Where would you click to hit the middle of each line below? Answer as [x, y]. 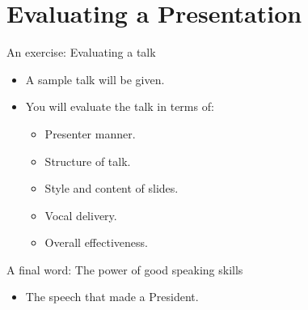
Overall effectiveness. [96, 242]
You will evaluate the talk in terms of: [120, 106]
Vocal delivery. [81, 215]
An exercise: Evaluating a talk [81, 52]
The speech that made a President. [112, 297]
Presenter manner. [90, 133]
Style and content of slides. [112, 188]
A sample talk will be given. [95, 79]
